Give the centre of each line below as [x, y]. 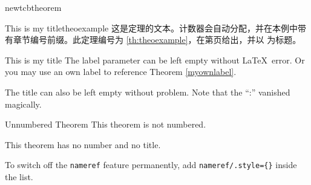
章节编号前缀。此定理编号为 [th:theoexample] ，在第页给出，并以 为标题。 [157, 40]
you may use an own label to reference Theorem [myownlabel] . [121, 72]
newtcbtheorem [33, 7]
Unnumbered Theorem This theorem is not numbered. [106, 124]
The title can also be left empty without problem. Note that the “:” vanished [148, 92]
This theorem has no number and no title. [83, 144]
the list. [19, 177]
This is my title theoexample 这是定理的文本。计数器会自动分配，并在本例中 [151, 28]
